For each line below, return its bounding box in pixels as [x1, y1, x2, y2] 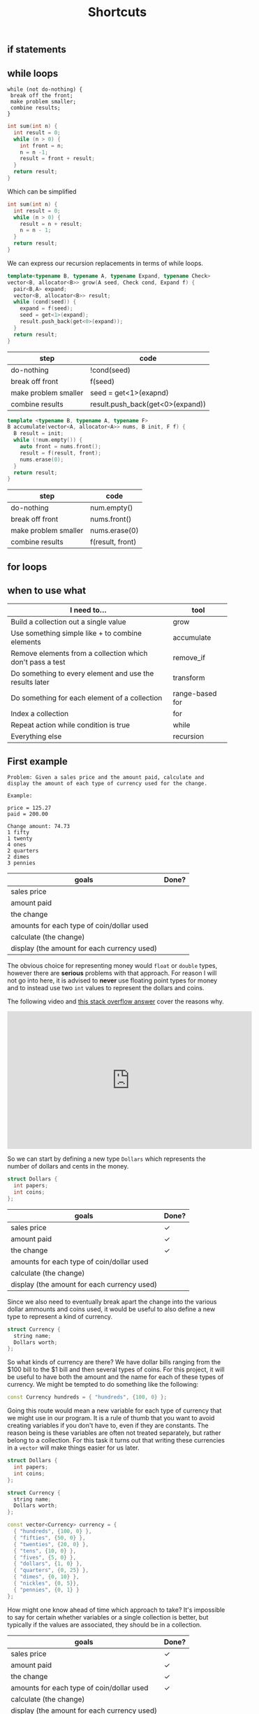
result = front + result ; [20, 155, 96, 162]
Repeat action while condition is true [10, 720, 131, 730]
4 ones [7, 841, 27, 848]
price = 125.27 [7, 805, 52, 812]
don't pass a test [10, 657, 66, 667]
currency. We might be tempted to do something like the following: [7, 1380, 199, 1389]
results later [10, 678, 50, 687]
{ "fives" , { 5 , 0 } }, [13, 1554, 77, 1561]
